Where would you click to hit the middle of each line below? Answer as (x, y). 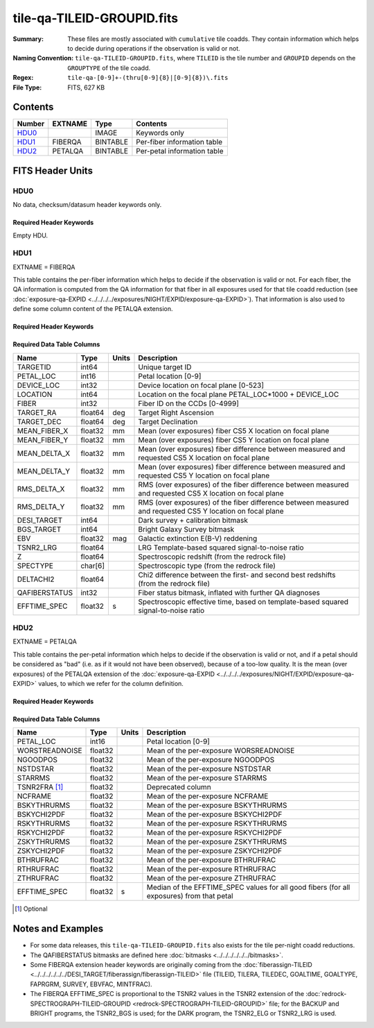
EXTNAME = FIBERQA (44, 267)
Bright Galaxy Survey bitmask (186, 529)
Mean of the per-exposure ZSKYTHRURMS (217, 842)
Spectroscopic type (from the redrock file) (207, 566)
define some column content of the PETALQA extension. (93, 309)
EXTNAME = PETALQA (45, 641)
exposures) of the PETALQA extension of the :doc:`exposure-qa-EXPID (114, 674)
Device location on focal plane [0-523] (201, 385)
